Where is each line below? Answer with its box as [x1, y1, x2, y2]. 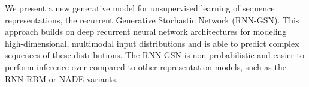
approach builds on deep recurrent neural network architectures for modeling [5, 25, 287, 38]
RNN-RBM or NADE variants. [5, 72, 118, 85]
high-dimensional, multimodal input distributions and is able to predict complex [5, 37, 299, 49]
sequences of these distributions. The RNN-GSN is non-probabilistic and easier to [5, 49, 304, 61]
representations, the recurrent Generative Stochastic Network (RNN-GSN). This [5, 13, 299, 26]
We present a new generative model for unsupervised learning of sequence [5, 2, 275, 14]
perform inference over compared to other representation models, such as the [5, 60, 286, 73]
